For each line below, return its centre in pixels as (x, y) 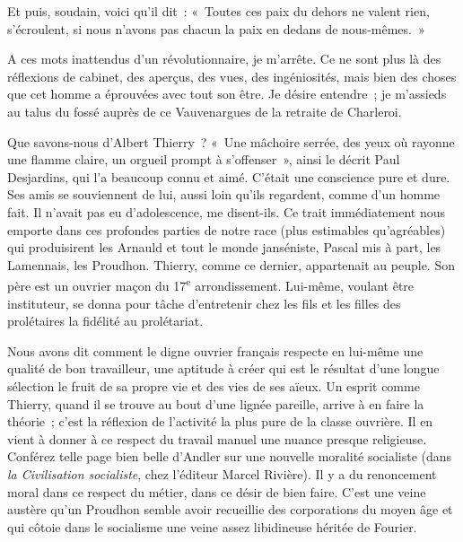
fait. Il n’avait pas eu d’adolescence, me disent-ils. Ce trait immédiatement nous (227, 211)
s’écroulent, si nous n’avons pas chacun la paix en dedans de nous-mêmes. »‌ (216, 28)
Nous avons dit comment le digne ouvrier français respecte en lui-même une (215, 350)
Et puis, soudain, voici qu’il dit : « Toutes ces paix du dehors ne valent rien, (218, 11)
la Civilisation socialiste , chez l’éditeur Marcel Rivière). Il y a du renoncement (222, 473)
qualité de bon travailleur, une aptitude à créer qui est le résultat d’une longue (223, 368)
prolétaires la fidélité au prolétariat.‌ (105, 321)
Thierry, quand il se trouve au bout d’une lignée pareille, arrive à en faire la (216, 403)
